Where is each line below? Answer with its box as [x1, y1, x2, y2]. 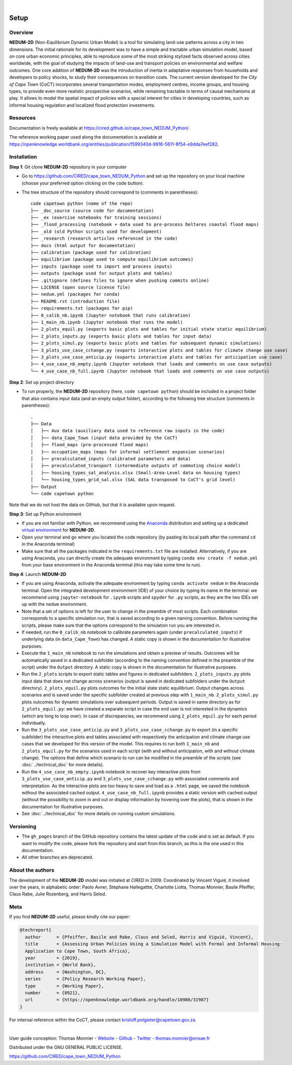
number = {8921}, [25, 990, 81, 996]
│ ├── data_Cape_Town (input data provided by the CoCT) [30, 435, 178, 441]
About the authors [9, 867, 55, 874]
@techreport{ [19, 927, 52, 933]
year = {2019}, [25, 955, 81, 961]
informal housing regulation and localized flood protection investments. [9, 102, 155, 108]
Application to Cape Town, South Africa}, [25, 948, 131, 954]
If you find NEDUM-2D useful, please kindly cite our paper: [9, 914, 131, 920]
